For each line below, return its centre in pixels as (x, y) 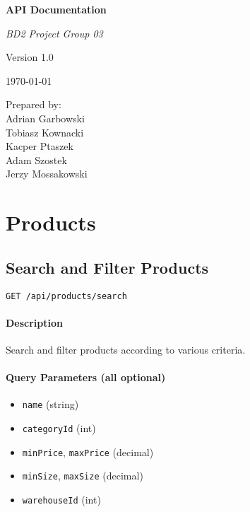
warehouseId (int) (61, 499)
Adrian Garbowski (45, 118)
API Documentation (56, 9)
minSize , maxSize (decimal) (83, 476)
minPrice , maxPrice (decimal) (88, 452)
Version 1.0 (30, 57)
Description (35, 322)
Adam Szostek (36, 159)
